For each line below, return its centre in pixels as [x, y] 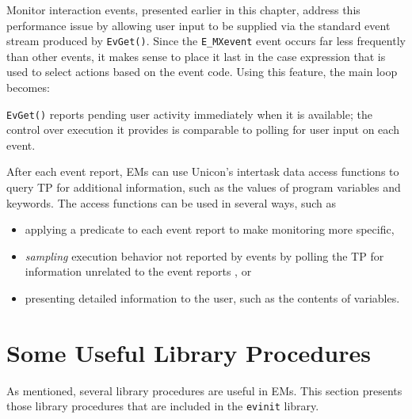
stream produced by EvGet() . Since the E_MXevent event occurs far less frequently [206, 41]
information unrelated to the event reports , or [138, 271]
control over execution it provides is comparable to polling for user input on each [203, 130]
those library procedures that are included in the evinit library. [163, 406]
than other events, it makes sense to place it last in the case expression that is [196, 56]
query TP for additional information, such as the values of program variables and [204, 187]
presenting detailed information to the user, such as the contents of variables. [212, 298]
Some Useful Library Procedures [189, 352]
